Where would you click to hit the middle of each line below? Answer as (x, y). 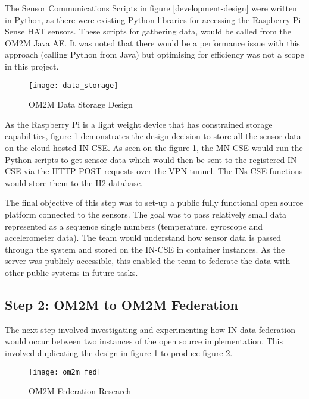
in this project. (32, 66)
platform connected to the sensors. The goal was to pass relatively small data (146, 214)
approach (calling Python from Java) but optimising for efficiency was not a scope (154, 54)
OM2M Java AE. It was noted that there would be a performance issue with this (152, 43)
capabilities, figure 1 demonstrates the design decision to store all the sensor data (153, 136)
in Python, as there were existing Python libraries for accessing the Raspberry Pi (153, 19)
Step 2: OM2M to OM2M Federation (121, 304)
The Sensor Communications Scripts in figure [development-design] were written (151, 8)
